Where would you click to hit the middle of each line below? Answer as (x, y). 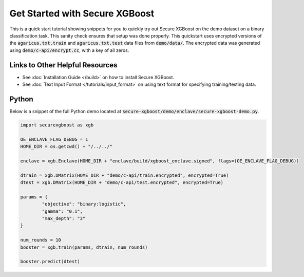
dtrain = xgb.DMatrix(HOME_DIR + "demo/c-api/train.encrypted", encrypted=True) (125, 175)
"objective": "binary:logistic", (84, 204)
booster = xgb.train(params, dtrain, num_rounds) (84, 247)
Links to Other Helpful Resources (63, 65)
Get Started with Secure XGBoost (82, 13)
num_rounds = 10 (41, 240)
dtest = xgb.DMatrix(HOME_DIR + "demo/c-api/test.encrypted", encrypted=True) (122, 183)
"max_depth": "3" (64, 218)
